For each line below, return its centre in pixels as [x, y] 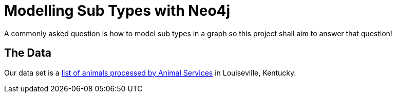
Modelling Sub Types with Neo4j [117, 11]
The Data [28, 53]
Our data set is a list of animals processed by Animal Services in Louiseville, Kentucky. [150, 72]
